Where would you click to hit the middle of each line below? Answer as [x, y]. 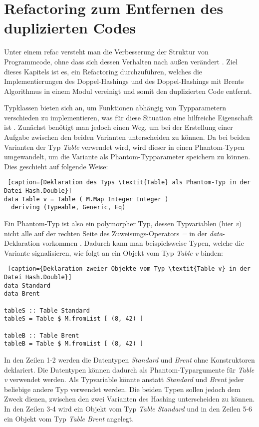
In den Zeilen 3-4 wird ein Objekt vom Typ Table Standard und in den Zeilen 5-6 [128, 408]
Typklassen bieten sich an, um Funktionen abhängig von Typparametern [115, 108]
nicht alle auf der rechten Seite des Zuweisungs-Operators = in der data [113, 233]
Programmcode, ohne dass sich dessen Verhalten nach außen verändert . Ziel [121, 61]
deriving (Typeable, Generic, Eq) [68, 208]
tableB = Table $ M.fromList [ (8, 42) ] [74, 344]
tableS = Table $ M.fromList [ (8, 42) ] [74, 319]
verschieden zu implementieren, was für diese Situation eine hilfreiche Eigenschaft [129, 117]
